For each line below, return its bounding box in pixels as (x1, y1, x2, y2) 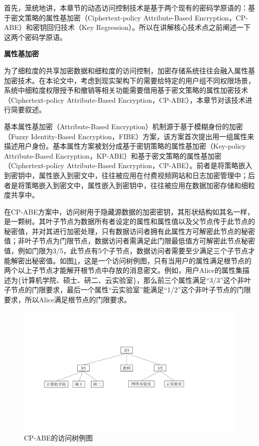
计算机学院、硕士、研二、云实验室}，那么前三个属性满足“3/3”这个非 (21, 274, 245, 285)
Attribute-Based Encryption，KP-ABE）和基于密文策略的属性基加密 (4, 150, 222, 161)
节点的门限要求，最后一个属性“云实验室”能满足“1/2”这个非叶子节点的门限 (10, 284, 251, 295)
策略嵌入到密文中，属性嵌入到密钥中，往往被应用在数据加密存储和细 (24, 180, 248, 190)
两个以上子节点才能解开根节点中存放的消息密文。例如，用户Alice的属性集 (4, 265, 243, 275)
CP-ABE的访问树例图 (24, 432, 93, 443)
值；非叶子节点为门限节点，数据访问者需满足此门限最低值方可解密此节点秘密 (4, 235, 255, 246)
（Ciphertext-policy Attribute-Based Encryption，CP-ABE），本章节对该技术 (4, 94, 246, 105)
